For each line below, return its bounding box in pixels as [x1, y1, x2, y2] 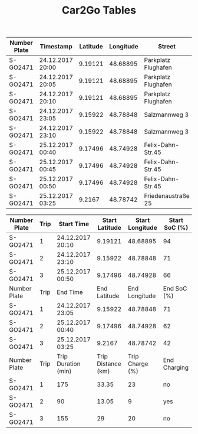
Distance [97, 360, 122, 368]
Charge [127, 360, 148, 368]
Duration [57, 360, 81, 368]
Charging [163, 364, 189, 372]
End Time [57, 288, 84, 296]
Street [158, 43, 176, 51]
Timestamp [39, 43, 72, 51]
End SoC [163, 285, 187, 293]
